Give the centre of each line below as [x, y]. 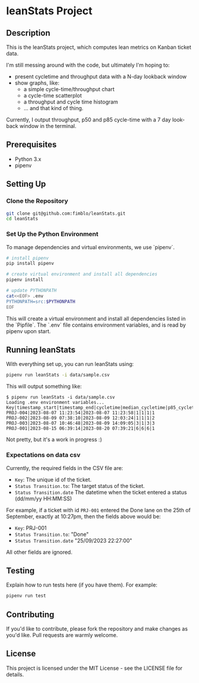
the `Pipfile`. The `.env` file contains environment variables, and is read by [96, 325]
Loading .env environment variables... [55, 403]
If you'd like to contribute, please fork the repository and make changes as [97, 629]
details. [15, 674]
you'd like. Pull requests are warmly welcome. [62, 635]
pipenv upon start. [29, 331]
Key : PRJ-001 [31, 528]
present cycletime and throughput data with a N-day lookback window [101, 76]
